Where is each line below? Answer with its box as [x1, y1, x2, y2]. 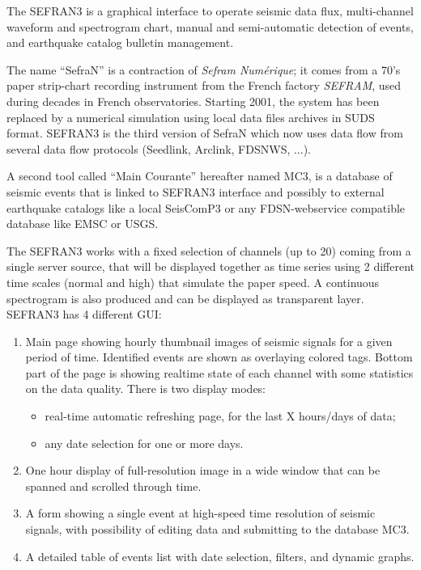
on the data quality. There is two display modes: [25, 380, 266, 397]
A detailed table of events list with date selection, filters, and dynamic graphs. [25, 547, 415, 564]
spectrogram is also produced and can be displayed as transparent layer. [6, 289, 364, 306]
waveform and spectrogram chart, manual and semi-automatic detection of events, [6, 18, 414, 35]
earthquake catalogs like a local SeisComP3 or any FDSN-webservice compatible [6, 199, 406, 216]
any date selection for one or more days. [45, 434, 244, 451]
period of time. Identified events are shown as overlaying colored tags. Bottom [25, 348, 413, 365]
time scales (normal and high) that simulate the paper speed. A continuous [6, 273, 380, 290]
